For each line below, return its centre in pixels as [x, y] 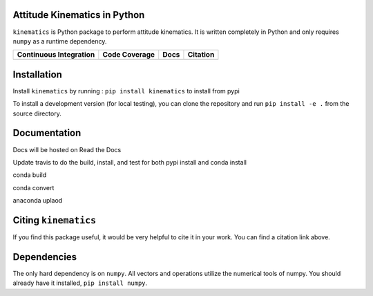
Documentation [47, 133]
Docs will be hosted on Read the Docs [67, 149]
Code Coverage [129, 55]
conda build [30, 175]
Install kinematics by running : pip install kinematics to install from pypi [126, 91]
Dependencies [45, 257]
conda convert [34, 187]
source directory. [37, 113]
